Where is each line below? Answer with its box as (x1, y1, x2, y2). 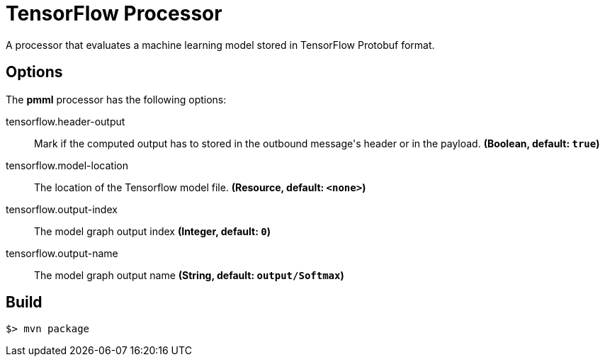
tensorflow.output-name (6, 247, 118, 259)
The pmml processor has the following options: (6, 93, 227, 106)
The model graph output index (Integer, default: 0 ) (34, 225, 271, 237)
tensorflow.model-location (6, 159, 128, 171)
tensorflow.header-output (6, 115, 125, 128)
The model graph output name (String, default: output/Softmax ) (34, 268, 344, 281)
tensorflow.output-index (6, 203, 118, 215)
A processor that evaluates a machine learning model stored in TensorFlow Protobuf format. (6, 38, 435, 51)
